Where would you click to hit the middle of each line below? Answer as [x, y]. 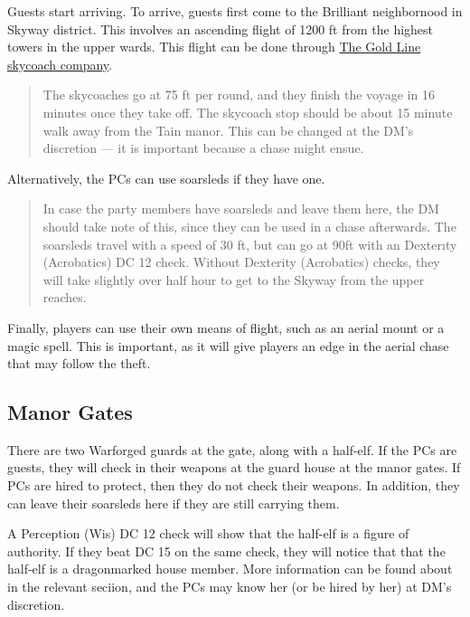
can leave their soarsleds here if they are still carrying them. [174, 503]
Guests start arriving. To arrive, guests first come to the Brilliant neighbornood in [235, 11]
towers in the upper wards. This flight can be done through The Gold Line [214, 47]
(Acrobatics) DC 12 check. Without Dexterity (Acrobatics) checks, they [241, 262]
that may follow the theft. [79, 363]
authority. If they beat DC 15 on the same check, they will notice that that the [226, 551]
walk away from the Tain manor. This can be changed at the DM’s [228, 130]
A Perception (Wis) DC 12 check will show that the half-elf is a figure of [208, 533]
